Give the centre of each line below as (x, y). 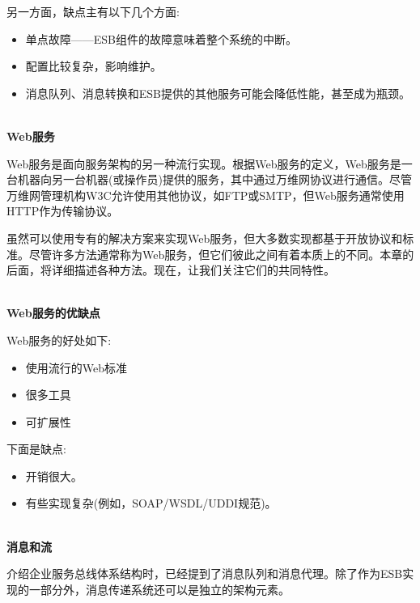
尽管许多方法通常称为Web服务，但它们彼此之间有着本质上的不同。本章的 (221, 254)
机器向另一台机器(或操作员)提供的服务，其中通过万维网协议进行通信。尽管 (214, 179)
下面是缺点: (36, 449)
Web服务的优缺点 (53, 313)
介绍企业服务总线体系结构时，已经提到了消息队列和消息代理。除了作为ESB (205, 573)
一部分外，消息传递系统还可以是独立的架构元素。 (159, 589)
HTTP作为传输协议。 (63, 211)
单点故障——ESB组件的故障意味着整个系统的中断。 (161, 38)
